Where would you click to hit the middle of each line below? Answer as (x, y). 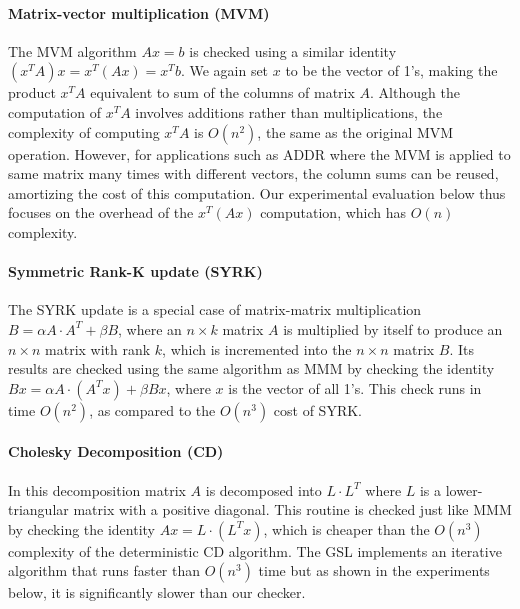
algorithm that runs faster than (104, 570)
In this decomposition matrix (97, 489)
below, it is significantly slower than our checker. (157, 592)
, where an (150, 328)
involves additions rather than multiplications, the (289, 111)
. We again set (224, 70)
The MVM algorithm (72, 50)
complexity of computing (84, 131)
